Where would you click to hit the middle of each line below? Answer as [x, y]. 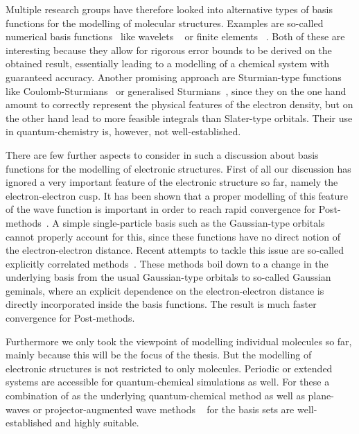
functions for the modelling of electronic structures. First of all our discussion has [178, 168]
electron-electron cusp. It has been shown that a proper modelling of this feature [177, 195]
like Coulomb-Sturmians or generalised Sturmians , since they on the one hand [176, 90]
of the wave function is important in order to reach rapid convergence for [161, 209]
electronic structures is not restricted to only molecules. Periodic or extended [169, 368]
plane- [321, 396]
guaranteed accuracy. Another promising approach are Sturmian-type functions [174, 77]
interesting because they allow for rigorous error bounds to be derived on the [169, 50]
